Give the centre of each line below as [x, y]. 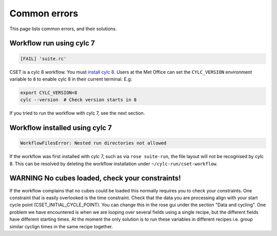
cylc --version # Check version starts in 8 [78, 100]
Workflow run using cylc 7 [52, 43]
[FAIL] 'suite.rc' [43, 58]
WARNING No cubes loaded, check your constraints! [95, 178]
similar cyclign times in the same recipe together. [61, 226]
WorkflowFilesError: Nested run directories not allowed [93, 143]
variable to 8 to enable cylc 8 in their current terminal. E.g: [71, 79]
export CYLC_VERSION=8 [49, 93]
